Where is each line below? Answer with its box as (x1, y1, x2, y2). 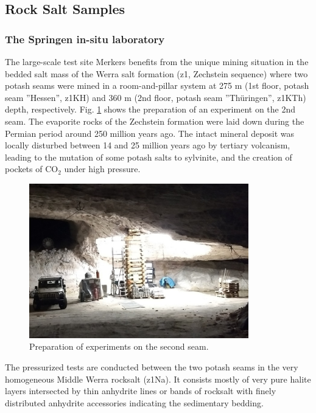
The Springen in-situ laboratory (5, 31, 165, 46)
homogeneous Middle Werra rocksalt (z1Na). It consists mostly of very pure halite (5, 372, 311, 385)
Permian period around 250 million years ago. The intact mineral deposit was (5, 127, 295, 139)
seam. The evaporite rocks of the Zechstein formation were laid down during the (5, 114, 304, 127)
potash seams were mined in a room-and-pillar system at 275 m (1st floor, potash (5, 79, 309, 92)
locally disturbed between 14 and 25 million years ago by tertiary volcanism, (5, 139, 290, 151)
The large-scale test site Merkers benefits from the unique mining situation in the (5, 55, 309, 68)
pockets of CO (5, 162, 58, 175)
